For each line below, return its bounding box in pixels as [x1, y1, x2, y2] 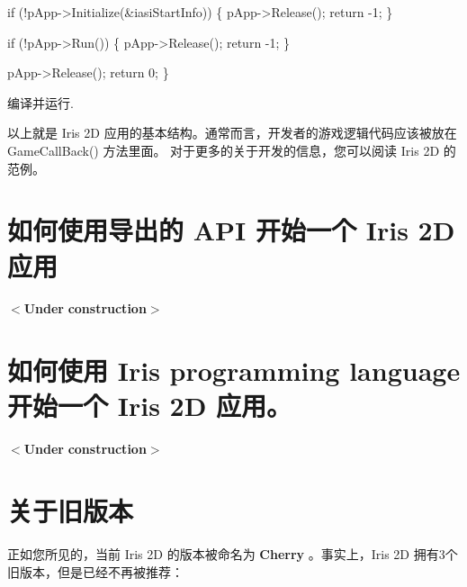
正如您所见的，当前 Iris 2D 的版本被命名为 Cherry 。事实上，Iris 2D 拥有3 [7, 545, 445, 564]
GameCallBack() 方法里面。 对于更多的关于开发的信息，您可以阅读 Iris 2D [7, 140, 440, 159]
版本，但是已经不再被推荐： [19, 562, 184, 581]
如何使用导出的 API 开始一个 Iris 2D [7, 212, 455, 248]
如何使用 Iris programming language [7, 352, 461, 389]
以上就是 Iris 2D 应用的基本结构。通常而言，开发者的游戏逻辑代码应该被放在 [7, 123, 457, 142]
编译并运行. [7, 93, 74, 112]
